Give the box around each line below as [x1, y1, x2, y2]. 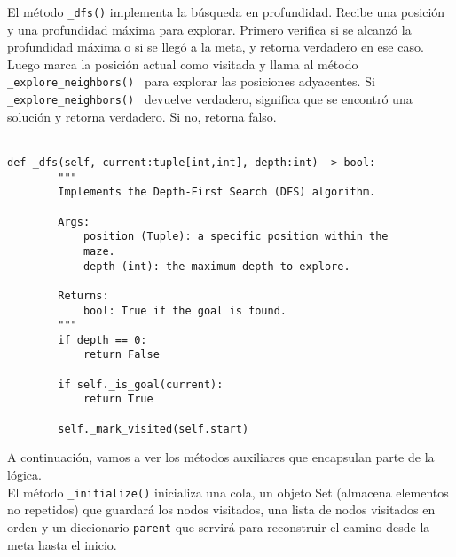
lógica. [7, 465, 42, 483]
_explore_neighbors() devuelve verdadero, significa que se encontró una [7, 90, 413, 108]
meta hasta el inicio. [7, 535, 117, 553]
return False [83, 348, 160, 362]
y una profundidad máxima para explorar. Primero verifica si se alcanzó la [7, 20, 412, 38]
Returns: [58, 289, 109, 302]
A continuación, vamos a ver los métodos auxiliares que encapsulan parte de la [7, 448, 435, 466]
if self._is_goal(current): [58, 378, 224, 391]
